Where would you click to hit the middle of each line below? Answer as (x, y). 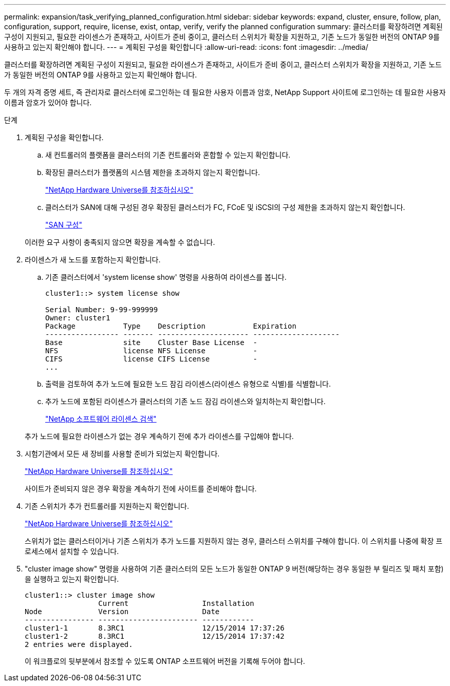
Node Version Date (122, 612)
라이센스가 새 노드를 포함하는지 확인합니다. (93, 260)
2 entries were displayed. (79, 644)
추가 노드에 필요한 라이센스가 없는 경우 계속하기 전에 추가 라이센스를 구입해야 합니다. (159, 436)
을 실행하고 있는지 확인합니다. (72, 579)
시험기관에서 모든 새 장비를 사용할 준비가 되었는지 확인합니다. (122, 454)
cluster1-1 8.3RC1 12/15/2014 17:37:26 (155, 628)
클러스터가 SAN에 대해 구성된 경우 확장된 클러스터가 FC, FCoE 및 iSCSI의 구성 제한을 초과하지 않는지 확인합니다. (225, 207)
